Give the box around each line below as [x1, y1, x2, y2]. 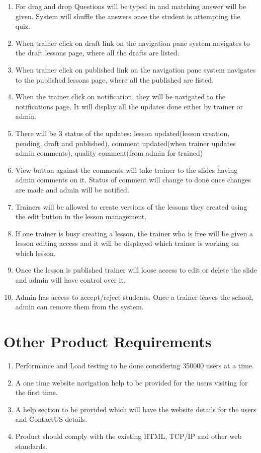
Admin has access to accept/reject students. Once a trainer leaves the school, [15, 291, 253, 302]
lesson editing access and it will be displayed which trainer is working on [15, 238, 239, 248]
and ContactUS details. [15, 414, 88, 424]
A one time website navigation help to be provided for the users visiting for [15, 377, 248, 387]
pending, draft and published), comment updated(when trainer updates [15, 138, 236, 148]
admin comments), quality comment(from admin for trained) [15, 148, 203, 158]
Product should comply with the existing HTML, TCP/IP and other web [15, 430, 242, 441]
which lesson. [15, 247, 56, 258]
